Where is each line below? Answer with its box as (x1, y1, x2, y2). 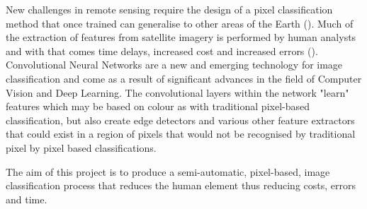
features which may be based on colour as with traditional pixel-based (6, 99, 310, 114)
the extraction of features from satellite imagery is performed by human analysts (6, 30, 356, 44)
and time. (6, 191, 47, 206)
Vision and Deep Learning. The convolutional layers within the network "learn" (6, 85, 349, 100)
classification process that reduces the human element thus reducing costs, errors (6, 178, 356, 193)
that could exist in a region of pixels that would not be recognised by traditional (6, 126, 356, 141)
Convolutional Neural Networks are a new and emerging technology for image (6, 57, 343, 72)
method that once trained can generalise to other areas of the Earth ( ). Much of (6, 16, 354, 30)
